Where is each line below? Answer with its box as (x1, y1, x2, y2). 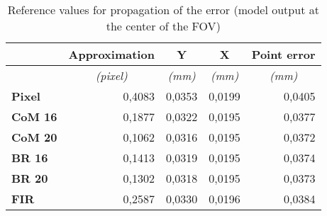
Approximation (68, 46, 155, 62)
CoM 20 (11, 129, 57, 145)
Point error (251, 46, 316, 62)
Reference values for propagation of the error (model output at (7, 1, 319, 18)
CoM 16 (11, 108, 57, 125)
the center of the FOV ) (106, 18, 221, 34)
